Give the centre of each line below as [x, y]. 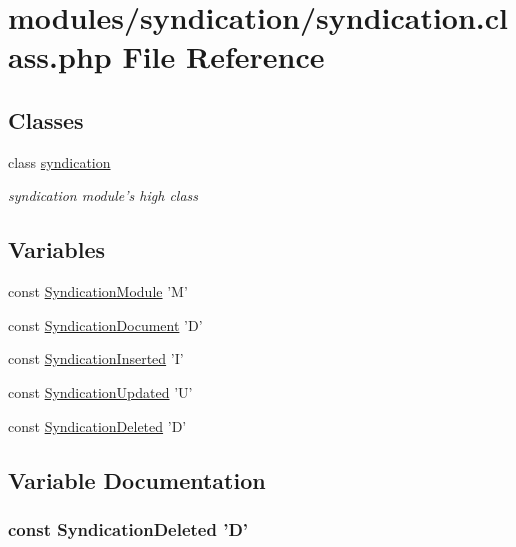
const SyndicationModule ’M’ [98, 291]
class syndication [59, 161]
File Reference [223, 56]
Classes [46, 119]
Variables [57, 249]
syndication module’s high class [103, 195]
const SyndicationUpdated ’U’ [100, 391]
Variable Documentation [137, 479]
